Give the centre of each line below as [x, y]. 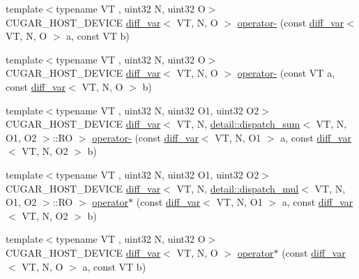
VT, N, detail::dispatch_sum [238, 124]
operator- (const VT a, [286, 73]
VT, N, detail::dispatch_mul [238, 188]
